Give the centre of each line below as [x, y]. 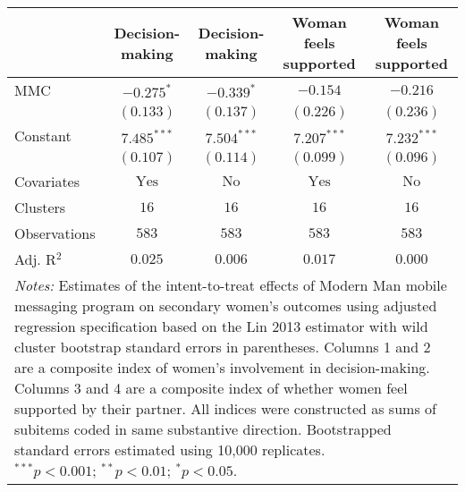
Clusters [40, 207]
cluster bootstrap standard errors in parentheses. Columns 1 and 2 [223, 347]
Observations [55, 233]
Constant [43, 136]
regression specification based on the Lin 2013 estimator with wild [221, 326]
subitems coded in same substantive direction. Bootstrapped [203, 429]
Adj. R [35, 259]
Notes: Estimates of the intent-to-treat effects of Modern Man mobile [231, 285]
